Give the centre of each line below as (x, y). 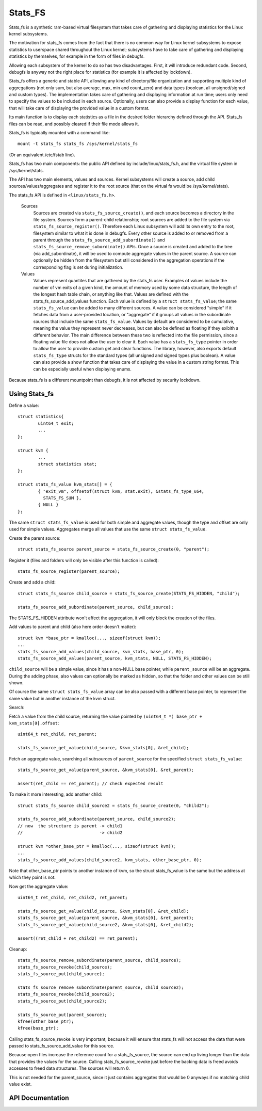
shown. (16, 683)
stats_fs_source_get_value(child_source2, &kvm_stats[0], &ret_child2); (106, 925)
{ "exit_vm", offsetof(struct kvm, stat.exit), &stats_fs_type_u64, (121, 491)
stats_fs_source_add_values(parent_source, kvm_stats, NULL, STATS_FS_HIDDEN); (115, 658)
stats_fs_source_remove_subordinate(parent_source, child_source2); (101, 987)
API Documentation (39, 1098)
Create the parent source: (35, 538)
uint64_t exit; (56, 423)
